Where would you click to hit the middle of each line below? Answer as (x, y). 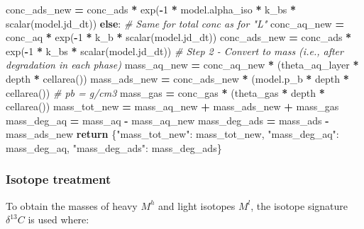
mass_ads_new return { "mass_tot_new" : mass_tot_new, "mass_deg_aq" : (172, 134)
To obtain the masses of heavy (72, 205)
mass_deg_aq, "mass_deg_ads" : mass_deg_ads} (114, 147)
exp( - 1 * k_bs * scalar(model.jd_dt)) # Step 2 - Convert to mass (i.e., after (175, 51)
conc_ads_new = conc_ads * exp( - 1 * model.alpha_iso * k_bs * (151, 9)
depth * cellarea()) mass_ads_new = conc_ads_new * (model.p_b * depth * (177, 78)
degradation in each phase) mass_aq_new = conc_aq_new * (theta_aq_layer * (182, 65)
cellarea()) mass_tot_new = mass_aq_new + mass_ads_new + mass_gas (172, 106)
